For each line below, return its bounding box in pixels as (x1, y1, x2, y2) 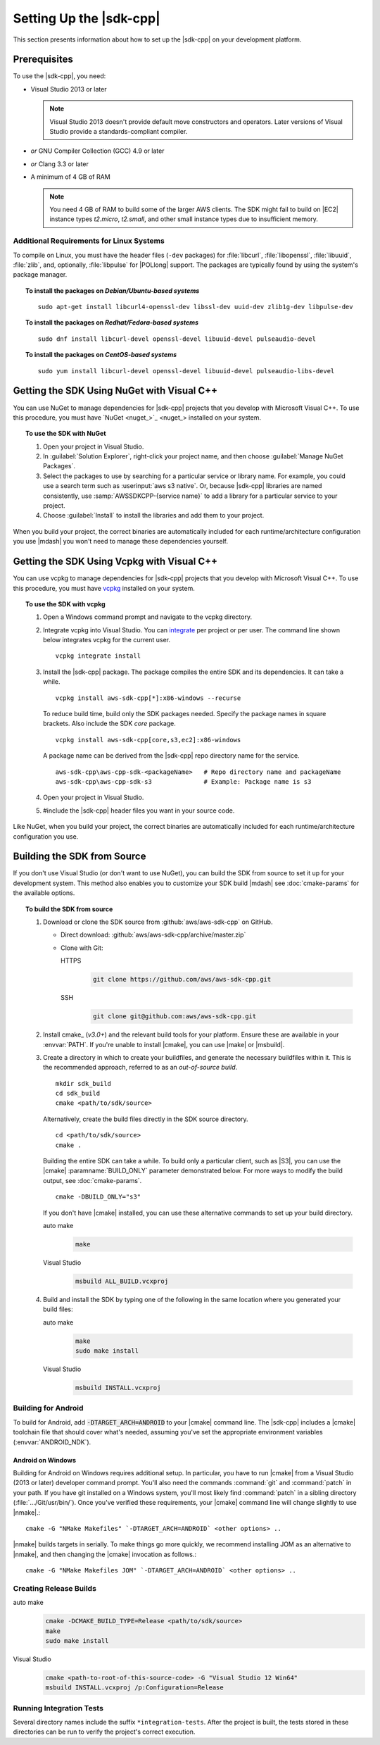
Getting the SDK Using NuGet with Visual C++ (13, 384, 218, 397)
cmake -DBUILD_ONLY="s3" (55, 1193, 141, 1201)
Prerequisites (13, 54, 73, 65)
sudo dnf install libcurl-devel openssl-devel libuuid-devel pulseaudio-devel (37, 334, 317, 343)
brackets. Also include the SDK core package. (43, 719, 176, 728)
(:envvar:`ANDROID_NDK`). (13, 1437, 91, 1446)
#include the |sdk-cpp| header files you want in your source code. (43, 806, 235, 815)
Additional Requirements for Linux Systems (13, 236, 165, 246)
